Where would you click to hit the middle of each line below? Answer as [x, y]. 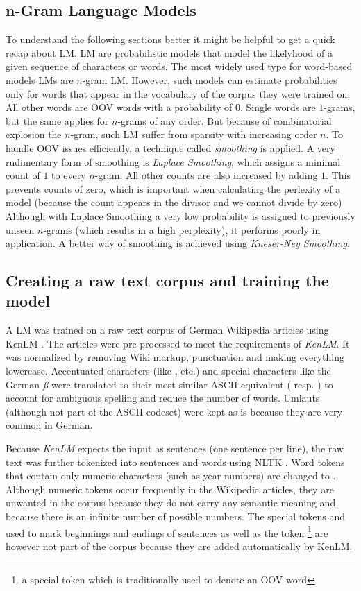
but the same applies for [57, 120]
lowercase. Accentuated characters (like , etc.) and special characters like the [168, 371]
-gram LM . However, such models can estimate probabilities [210, 79]
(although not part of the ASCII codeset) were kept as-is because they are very [174, 411]
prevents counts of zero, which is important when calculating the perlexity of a [173, 188]
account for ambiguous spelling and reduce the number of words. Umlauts [163, 398]
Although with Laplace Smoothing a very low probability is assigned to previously [180, 215]
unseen [20, 229]
